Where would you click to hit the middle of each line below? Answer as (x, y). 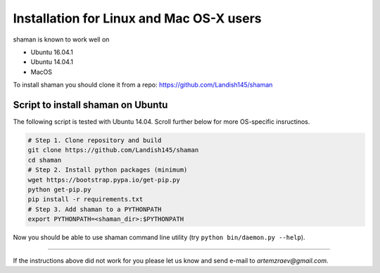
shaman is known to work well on (61, 39)
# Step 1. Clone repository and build (95, 140)
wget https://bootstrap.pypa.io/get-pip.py (104, 180)
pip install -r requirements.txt (85, 199)
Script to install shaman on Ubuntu (90, 104)
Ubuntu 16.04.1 (52, 52)
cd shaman (45, 160)
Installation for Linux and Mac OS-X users (137, 18)
